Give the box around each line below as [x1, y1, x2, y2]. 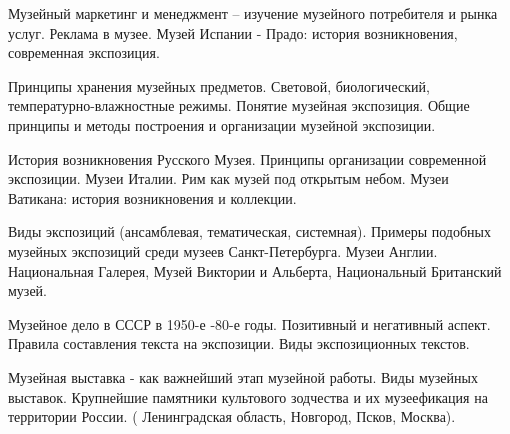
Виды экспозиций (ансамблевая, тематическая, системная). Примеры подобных [8, 221, 491, 242]
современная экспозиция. [8, 42, 160, 63]
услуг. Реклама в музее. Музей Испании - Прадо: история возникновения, [8, 22, 458, 43]
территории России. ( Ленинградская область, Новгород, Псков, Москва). [8, 406, 456, 427]
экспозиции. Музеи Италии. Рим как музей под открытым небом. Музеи [8, 168, 449, 189]
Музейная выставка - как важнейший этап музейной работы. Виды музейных [8, 366, 478, 387]
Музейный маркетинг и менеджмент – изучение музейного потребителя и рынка [8, 3, 498, 23]
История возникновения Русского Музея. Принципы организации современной [8, 148, 487, 169]
